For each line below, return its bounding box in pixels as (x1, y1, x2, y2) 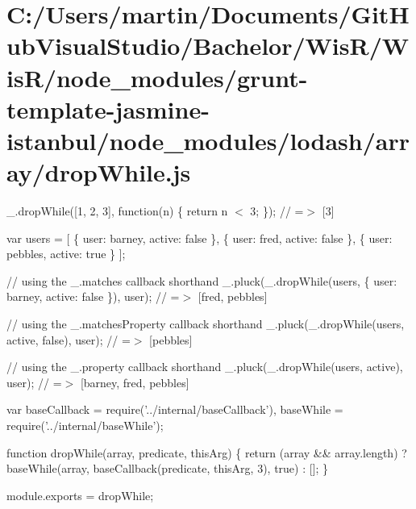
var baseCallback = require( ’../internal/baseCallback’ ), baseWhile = (6, 401, 343, 418)
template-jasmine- (6, 92, 210, 125)
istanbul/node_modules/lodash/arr (6, 123, 410, 156)
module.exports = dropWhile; (6, 486, 154, 503)
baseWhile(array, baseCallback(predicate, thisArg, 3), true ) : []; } (6, 460, 329, 477)
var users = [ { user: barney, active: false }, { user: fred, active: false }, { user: (6, 229, 393, 246)
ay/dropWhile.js (6, 156, 191, 189)
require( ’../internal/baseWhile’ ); (6, 417, 164, 433)
